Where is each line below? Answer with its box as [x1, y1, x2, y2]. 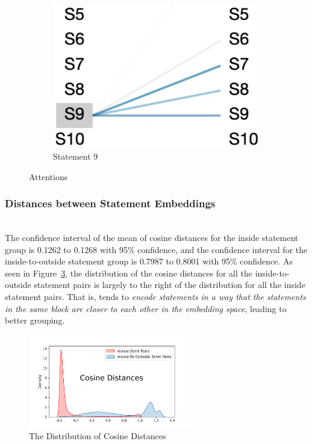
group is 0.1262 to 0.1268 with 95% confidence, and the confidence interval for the [5, 243, 308, 255]
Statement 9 [53, 150, 98, 163]
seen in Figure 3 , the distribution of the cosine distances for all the [5, 266, 252, 279]
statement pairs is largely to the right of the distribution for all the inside [34, 278, 305, 291]
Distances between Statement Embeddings [5, 196, 216, 211]
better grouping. [5, 314, 65, 327]
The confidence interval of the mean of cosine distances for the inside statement [5, 231, 299, 244]
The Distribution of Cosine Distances [29, 429, 166, 442]
